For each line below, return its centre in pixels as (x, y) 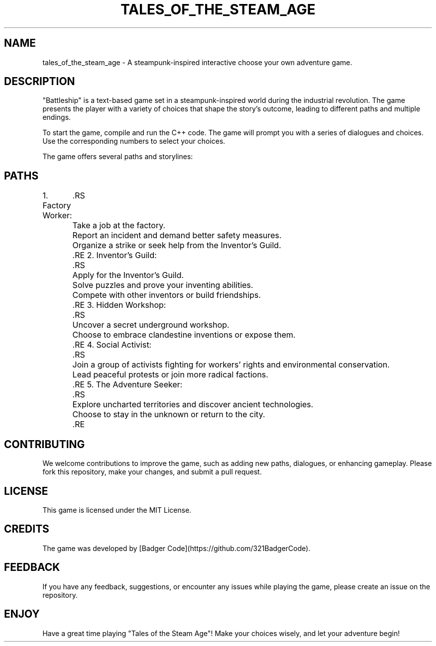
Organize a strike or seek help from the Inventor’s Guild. (177, 245)
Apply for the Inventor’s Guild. (128, 275)
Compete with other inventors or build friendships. (167, 295)
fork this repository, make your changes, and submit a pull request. (152, 472)
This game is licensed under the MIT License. (117, 510)
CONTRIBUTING (45, 444)
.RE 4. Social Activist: (112, 345)
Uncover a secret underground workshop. (151, 325)
